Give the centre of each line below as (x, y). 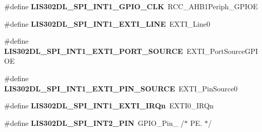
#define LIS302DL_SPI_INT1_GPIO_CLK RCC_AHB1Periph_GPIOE (131, 6)
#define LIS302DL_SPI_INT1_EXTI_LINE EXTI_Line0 (107, 23)
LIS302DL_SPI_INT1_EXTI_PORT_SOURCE (94, 51)
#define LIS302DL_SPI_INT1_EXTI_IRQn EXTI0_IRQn (109, 106)
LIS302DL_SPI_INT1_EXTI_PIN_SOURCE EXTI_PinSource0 (121, 88)
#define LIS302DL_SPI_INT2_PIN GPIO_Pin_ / (94, 122)
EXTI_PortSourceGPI (222, 51)
